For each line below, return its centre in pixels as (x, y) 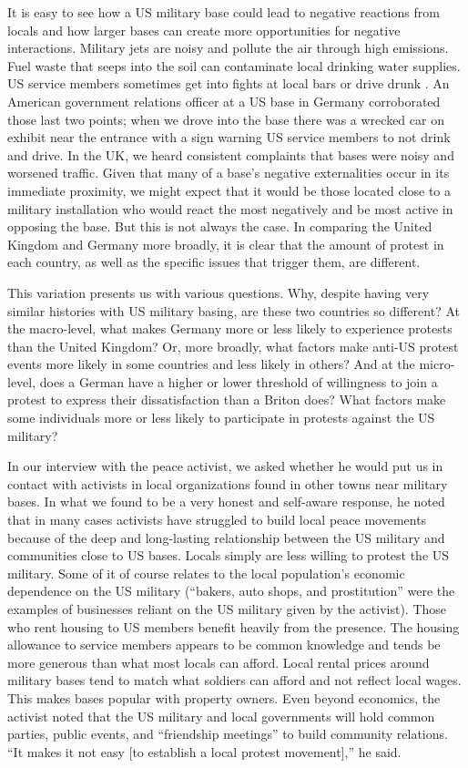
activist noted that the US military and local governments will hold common (221, 716)
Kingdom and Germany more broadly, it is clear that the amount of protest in (226, 244)
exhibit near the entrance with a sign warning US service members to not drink (229, 137)
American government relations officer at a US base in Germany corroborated (224, 101)
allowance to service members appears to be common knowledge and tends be (224, 645)
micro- (437, 364)
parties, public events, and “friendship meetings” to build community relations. (228, 734)
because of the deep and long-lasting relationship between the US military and (226, 537)
